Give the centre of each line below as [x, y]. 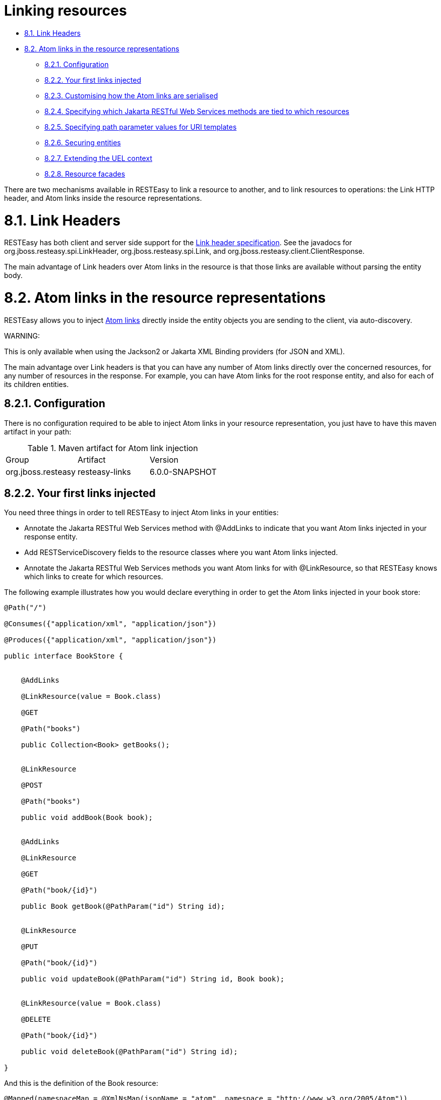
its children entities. [37, 384]
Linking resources [66, 11]
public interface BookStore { [64, 656]
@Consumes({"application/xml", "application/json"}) [110, 624]
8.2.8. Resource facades [85, 174]
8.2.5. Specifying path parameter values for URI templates [141, 127]
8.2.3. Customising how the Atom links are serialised [131, 95]
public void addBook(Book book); [87, 818]
